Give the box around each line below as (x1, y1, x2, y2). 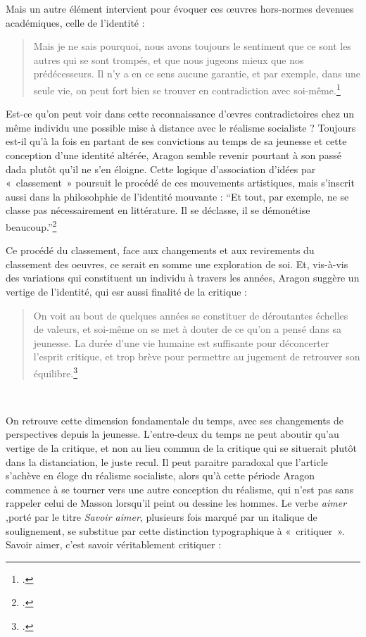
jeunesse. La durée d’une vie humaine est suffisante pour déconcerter (33, 335, 329, 350)
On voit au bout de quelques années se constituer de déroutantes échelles (33, 308, 348, 322)
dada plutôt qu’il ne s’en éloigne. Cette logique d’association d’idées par (6, 161, 316, 176)
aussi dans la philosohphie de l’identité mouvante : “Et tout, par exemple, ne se (6, 189, 349, 203)
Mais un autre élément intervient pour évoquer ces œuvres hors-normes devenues (6, 1, 354, 15)
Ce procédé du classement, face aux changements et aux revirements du (6, 243, 315, 258)
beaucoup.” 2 (6, 217, 57, 234)
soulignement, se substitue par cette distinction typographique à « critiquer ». (6, 523, 345, 538)
